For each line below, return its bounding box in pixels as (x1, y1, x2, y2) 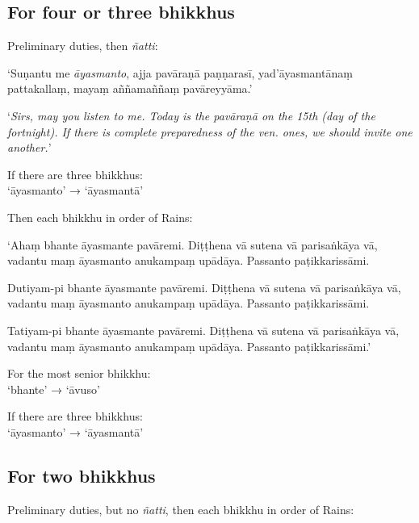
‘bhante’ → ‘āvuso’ (7, 380, 100, 397)
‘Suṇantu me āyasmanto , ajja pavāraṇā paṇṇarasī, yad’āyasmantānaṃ (7, 64, 353, 81)
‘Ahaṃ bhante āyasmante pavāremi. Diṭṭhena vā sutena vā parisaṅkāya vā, (7, 236, 378, 253)
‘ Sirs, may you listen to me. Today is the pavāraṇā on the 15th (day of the (7, 107, 375, 123)
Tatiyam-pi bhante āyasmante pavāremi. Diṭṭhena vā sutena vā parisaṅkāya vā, (7, 321, 400, 338)
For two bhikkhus (7, 462, 156, 487)
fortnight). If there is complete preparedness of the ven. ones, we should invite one (7, 123, 413, 140)
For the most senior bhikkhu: (7, 365, 151, 382)
